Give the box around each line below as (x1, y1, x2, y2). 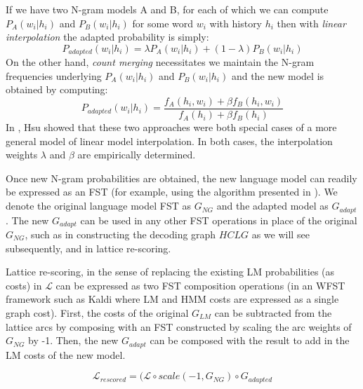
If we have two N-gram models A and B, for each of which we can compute (6, 2, 329, 16)
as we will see (251, 226, 310, 241)
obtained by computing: (6, 82, 108, 97)
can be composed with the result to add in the (150, 333, 350, 348)
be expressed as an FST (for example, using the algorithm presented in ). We (6, 184, 338, 199)
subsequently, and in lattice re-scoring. (6, 240, 171, 255)
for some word (132, 15, 194, 30)
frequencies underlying (6, 68, 102, 83)
